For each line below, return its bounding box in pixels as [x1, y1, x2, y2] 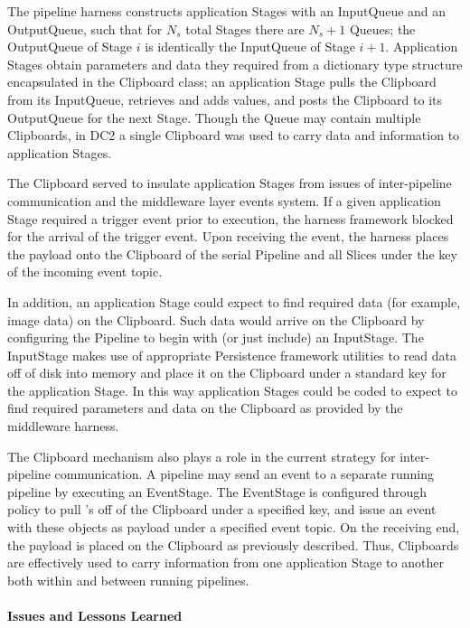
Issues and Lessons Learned [7, 606, 183, 624]
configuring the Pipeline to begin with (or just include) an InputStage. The [7, 328, 424, 347]
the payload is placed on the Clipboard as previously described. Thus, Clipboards [7, 535, 459, 554]
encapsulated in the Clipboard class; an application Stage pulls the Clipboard [7, 72, 437, 91]
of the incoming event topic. [7, 262, 163, 281]
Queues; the [349, 19, 416, 38]
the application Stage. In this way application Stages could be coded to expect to [7, 380, 457, 399]
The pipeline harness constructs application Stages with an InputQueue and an [7, 2, 446, 20]
